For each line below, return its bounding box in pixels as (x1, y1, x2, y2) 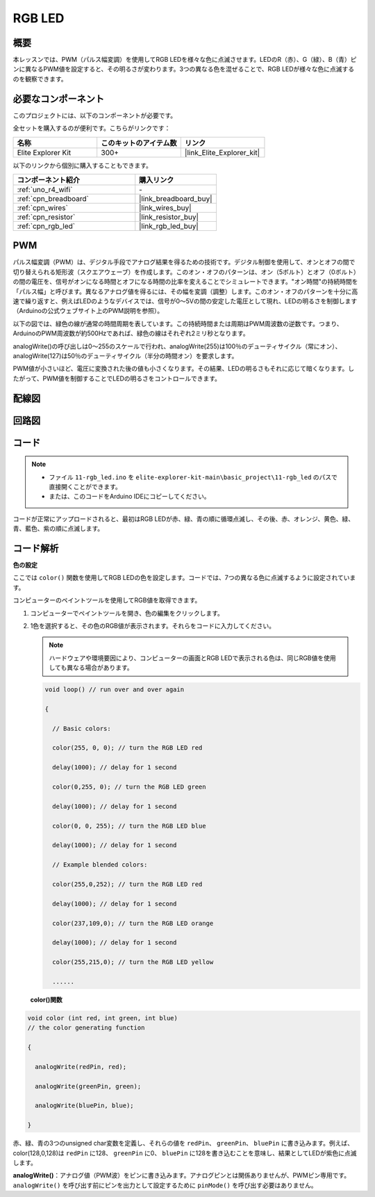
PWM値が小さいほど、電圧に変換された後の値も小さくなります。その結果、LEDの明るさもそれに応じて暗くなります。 (12, 364, 349, 373)
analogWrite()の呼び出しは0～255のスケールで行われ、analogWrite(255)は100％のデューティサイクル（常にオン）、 (12, 342, 342, 351)
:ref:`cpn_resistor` (17, 212, 76, 222)
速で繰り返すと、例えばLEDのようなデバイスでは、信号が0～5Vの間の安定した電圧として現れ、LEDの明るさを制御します (12, 297, 358, 305)
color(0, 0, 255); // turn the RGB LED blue (52, 821, 206, 830)
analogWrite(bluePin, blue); (35, 1102, 135, 1109)
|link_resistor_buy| (139, 212, 199, 222)
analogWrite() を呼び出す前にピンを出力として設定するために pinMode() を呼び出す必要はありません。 (12, 1181, 317, 1189)
